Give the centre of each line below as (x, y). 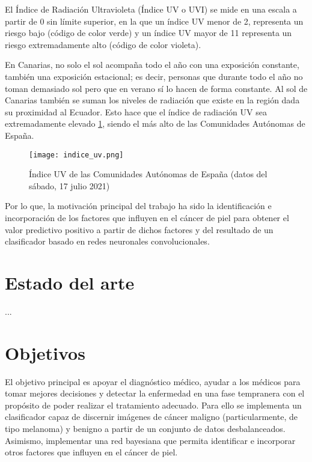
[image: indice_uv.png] (76, 155)
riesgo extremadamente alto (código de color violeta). (103, 44)
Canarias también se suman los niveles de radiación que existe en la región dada (152, 100)
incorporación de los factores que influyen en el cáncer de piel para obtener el (147, 217)
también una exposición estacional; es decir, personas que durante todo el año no (154, 76)
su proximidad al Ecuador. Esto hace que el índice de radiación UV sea (136, 111)
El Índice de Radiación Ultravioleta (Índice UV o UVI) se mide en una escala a (151, 9)
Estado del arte (70, 282)
